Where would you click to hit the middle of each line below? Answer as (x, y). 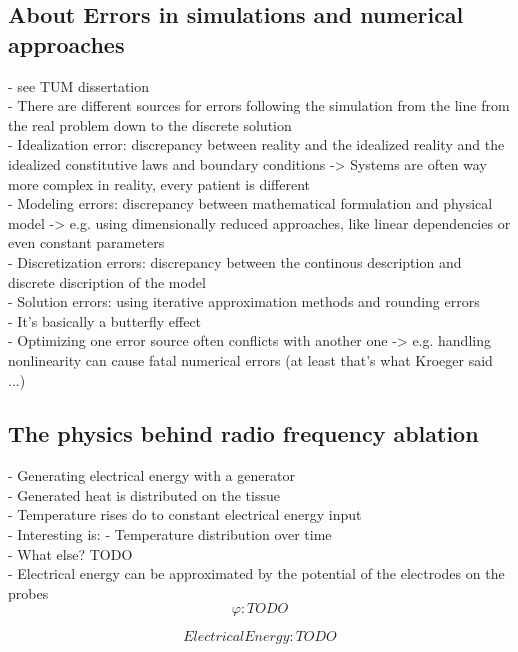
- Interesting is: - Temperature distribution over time (170, 534)
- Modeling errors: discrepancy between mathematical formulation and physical (250, 203)
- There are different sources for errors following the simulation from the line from (259, 105)
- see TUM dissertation (79, 85)
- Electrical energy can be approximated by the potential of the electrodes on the (256, 573)
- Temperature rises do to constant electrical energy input (185, 514)
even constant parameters (86, 242)
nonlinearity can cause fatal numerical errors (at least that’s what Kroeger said (250, 359)
